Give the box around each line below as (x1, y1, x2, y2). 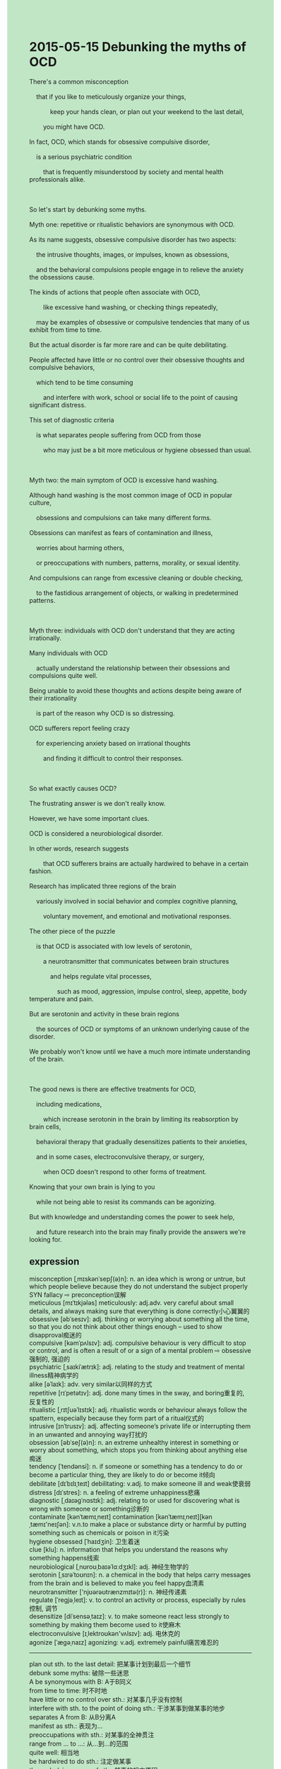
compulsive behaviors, (29, 363, 95, 371)
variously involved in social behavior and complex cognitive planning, (35, 897, 238, 905)
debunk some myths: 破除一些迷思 (29, 1669, 129, 1677)
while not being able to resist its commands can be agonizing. (35, 1197, 216, 1206)
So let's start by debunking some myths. (29, 205, 147, 214)
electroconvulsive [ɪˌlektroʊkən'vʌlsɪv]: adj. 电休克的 (29, 1629, 181, 1637)
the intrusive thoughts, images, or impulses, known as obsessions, (35, 250, 229, 258)
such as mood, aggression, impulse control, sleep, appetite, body (56, 987, 247, 996)
